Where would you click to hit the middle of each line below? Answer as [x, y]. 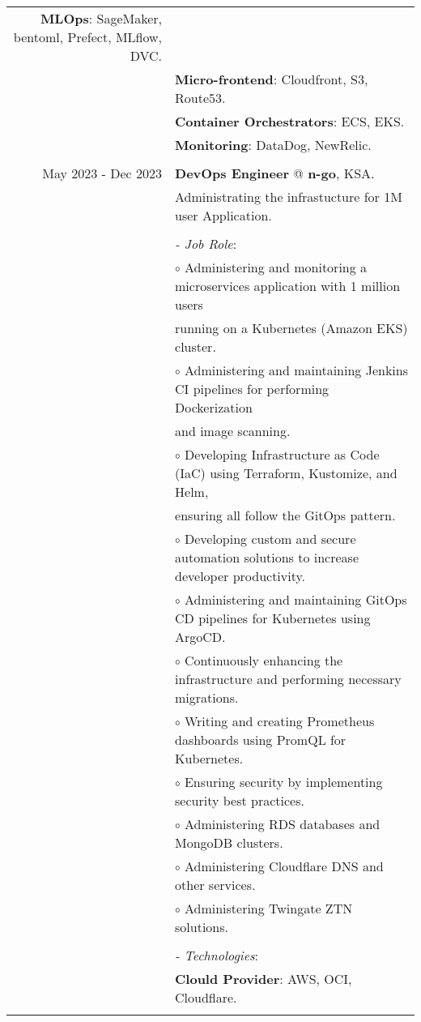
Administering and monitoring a [276, 267]
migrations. [207, 697]
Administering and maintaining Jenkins [296, 370]
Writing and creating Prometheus [279, 721]
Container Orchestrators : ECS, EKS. [290, 121]
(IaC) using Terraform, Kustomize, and [286, 473]
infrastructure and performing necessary [288, 679]
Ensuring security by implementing [283, 782]
